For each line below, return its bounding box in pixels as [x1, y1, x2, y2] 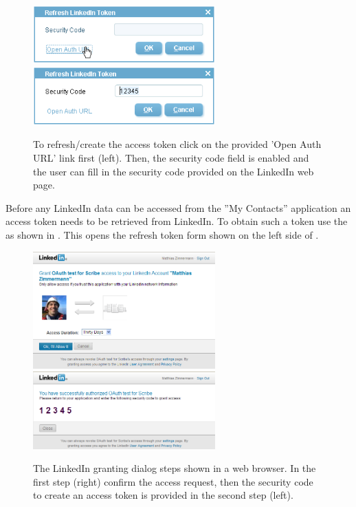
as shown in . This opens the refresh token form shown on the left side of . [5, 227, 319, 241]
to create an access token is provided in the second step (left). [33, 488, 293, 502]
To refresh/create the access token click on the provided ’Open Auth [33, 137, 322, 151]
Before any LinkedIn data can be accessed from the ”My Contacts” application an [5, 200, 351, 215]
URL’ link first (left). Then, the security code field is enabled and [33, 150, 309, 164]
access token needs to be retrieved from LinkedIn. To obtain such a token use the [5, 214, 348, 228]
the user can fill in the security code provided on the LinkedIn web [33, 164, 314, 178]
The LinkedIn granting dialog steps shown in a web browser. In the [33, 461, 316, 475]
